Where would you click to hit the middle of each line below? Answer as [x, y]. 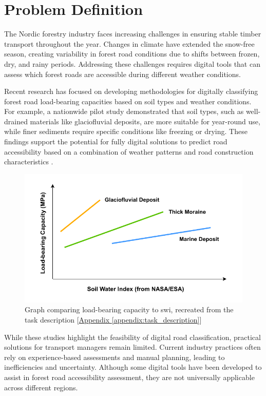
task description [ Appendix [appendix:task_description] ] [113, 320]
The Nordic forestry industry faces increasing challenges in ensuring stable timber [133, 34]
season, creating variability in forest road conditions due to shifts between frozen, [132, 54]
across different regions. [41, 387]
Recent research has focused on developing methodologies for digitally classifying [131, 91]
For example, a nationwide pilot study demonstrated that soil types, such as [124, 111]
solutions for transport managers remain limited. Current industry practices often [132, 347]
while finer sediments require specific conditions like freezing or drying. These [126, 131]
